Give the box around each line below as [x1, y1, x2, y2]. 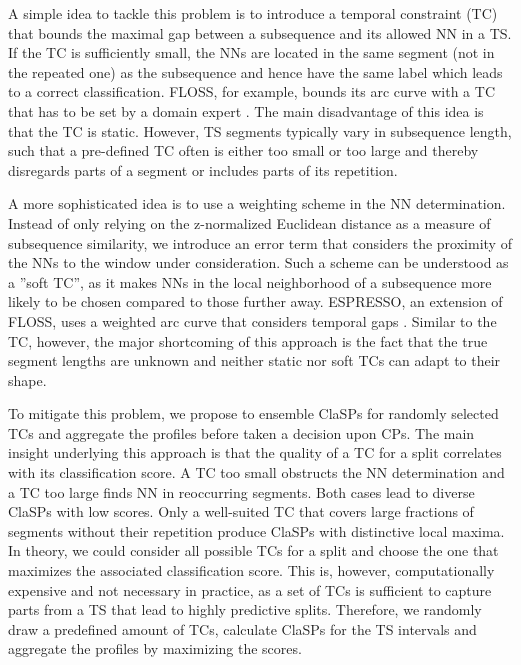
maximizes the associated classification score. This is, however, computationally [8, 560, 495, 581]
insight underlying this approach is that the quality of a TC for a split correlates [8, 442, 502, 463]
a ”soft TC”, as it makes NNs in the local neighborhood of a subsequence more [8, 271, 492, 292]
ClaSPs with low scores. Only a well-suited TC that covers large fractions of [8, 501, 474, 522]
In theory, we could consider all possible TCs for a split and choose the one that [8, 540, 499, 561]
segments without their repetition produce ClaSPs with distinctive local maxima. [8, 520, 505, 541]
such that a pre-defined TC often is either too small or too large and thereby [8, 140, 479, 161]
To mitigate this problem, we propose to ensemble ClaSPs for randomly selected [8, 403, 499, 424]
